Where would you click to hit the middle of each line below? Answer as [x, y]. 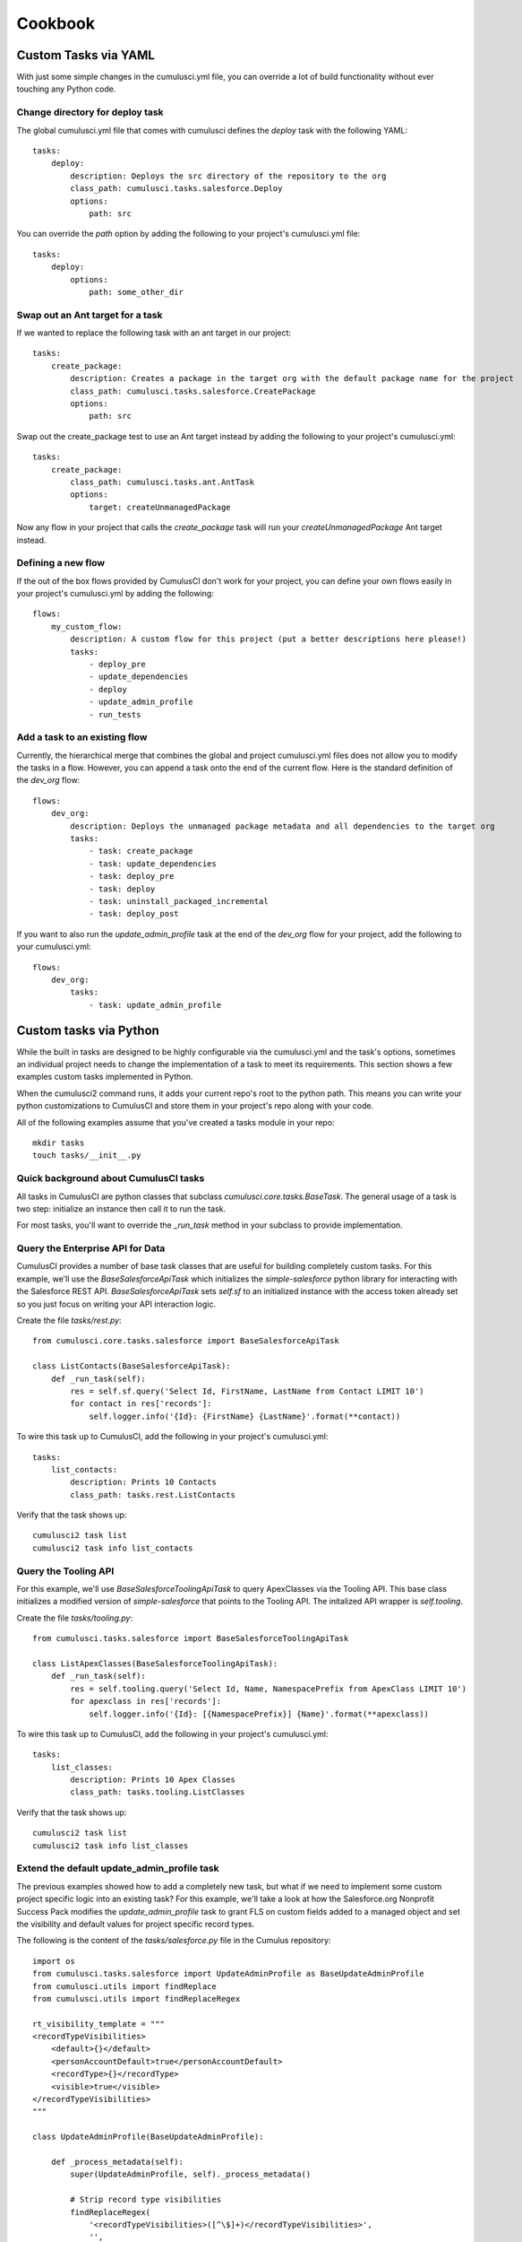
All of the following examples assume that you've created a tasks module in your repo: [175, 1122]
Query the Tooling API [65, 1571]
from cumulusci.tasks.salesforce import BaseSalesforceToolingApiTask [191, 1638]
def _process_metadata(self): [117, 2162]
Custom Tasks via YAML [86, 55]
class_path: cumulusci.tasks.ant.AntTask [163, 482]
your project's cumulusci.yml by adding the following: [115, 594]
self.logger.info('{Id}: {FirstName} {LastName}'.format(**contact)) [245, 1416]
